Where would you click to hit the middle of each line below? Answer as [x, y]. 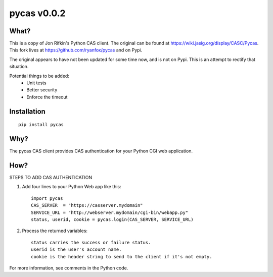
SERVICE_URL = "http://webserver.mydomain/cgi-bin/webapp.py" [110, 212]
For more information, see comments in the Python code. [69, 268]
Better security [42, 90]
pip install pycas [41, 125]
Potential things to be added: [39, 76]
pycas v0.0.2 [37, 13]
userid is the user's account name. [76, 250]
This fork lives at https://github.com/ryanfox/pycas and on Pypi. [76, 50]
